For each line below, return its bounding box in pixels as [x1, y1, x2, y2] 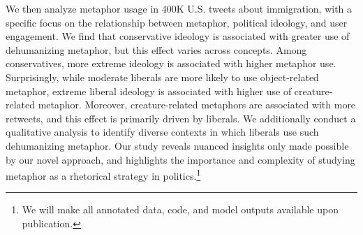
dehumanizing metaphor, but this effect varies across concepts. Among [6, 42, 307, 57]
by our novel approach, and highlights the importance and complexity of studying [6, 152, 355, 166]
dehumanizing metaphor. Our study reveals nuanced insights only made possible [6, 138, 349, 152]
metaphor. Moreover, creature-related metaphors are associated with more [38, 97, 356, 112]
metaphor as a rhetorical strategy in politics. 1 [6, 166, 201, 183]
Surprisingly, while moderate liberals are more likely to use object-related [6, 69, 319, 84]
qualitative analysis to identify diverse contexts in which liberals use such [6, 124, 319, 139]
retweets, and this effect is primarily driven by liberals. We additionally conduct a [6, 111, 356, 125]
